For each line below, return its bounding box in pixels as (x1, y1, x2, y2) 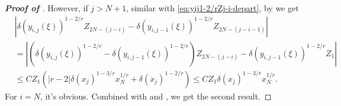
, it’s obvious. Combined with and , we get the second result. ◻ (40, 89, 272, 102)
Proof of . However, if (5, 2, 88, 14)
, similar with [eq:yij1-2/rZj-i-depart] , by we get (126, 2, 299, 14)
